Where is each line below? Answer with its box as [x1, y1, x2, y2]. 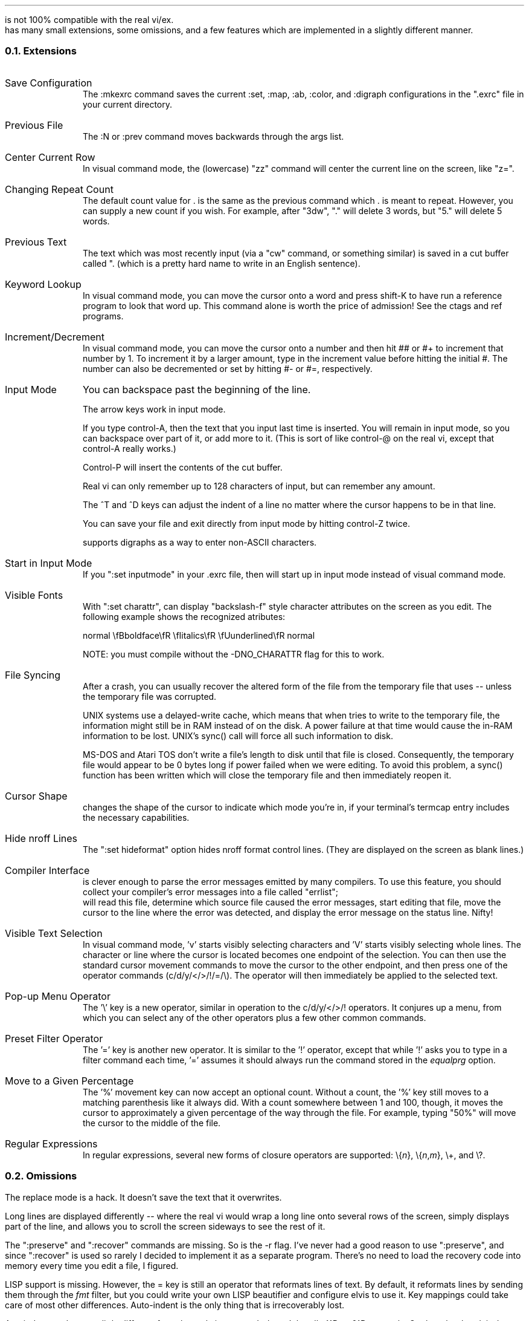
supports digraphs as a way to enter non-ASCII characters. [83, 537, 317, 547]
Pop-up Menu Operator [5, 990, 111, 1002]
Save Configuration [5, 76, 92, 89]
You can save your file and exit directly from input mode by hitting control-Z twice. [83, 518, 410, 529]
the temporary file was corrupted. [83, 691, 217, 702]
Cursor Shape [5, 789, 68, 802]
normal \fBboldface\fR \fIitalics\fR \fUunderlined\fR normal [83, 630, 315, 641]
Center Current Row [5, 151, 95, 163]
